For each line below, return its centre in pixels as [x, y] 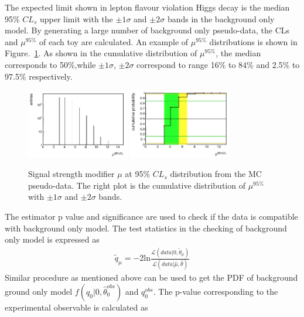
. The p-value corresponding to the [216, 291]
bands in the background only [221, 18]
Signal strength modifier [71, 174]
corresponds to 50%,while [50, 64]
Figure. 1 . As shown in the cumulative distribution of [101, 53]
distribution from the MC [216, 174]
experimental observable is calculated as [76, 307]
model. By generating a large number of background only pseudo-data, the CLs [147, 30]
